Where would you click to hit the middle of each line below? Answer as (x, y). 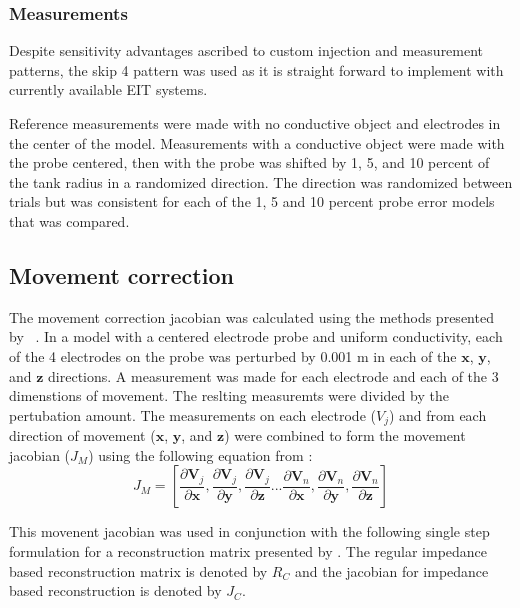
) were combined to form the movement (345, 435)
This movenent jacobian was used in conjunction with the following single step (249, 531)
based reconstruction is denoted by (115, 590)
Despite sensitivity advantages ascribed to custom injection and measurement (246, 50)
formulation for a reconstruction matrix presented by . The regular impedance (248, 550)
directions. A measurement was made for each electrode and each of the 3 (273, 375)
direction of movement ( (82, 435)
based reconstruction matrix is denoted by (138, 570)
